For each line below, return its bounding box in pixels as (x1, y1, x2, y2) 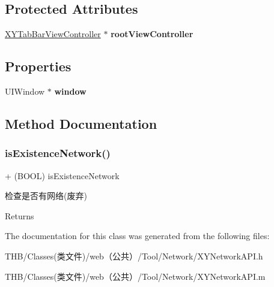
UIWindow (5, 85, 45, 97)
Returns (5, 209, 34, 222)
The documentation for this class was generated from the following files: (5, 229, 270, 242)
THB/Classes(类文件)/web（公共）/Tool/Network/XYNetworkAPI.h (5, 249, 263, 262)
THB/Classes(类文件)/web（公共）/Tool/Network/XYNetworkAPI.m (5, 270, 266, 282)
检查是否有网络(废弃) (5, 189, 87, 202)
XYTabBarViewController (5, 28, 101, 40)
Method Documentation (5, 114, 157, 132)
